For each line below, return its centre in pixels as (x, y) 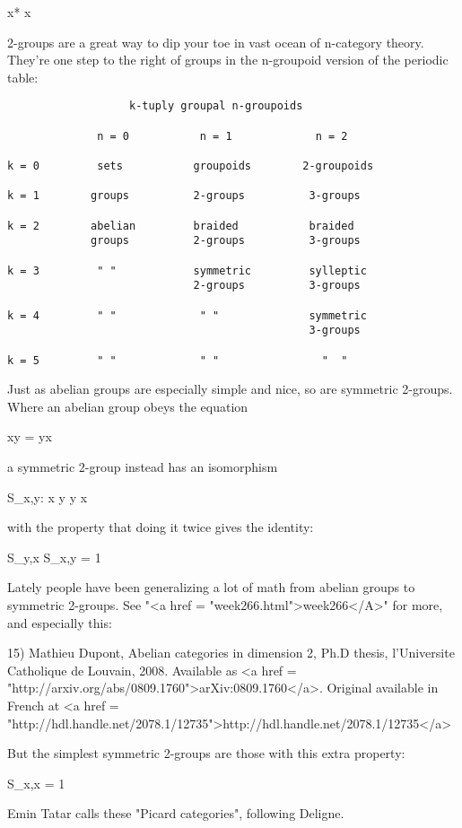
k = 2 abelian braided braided (181, 226)
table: (23, 77)
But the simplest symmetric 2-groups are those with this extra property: (206, 753)
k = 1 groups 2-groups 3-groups (184, 196)
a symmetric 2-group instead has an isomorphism (143, 466)
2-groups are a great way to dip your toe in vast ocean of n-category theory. (216, 42)
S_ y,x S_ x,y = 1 (54, 557)
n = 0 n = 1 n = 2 (222, 136)
